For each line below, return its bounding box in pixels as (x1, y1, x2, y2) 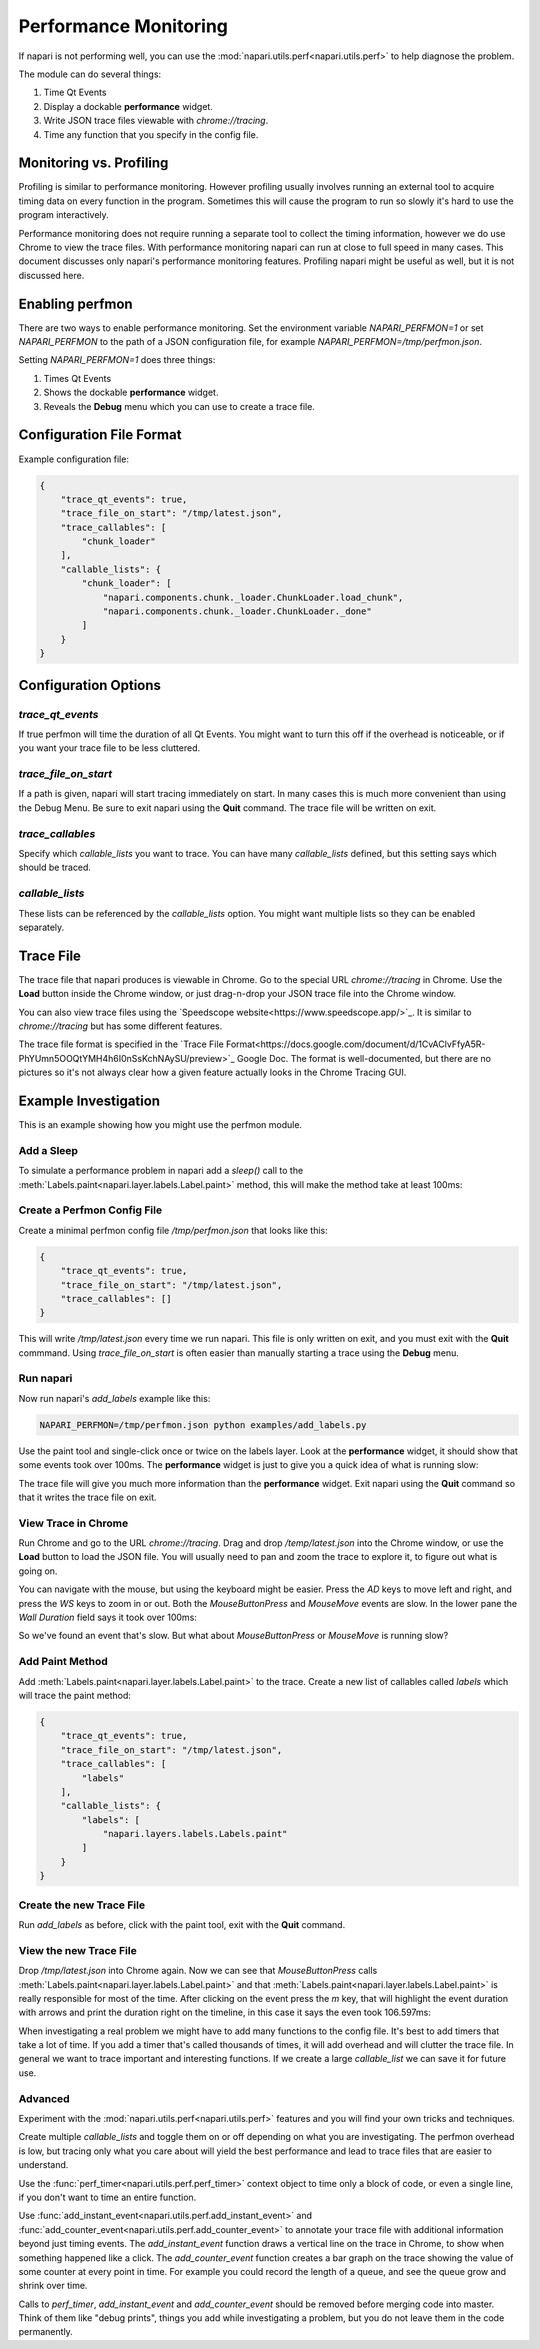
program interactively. (18, 209, 109, 221)
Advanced (18, 2091, 70, 2105)
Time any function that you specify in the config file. (43, 128, 259, 140)
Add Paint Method (18, 1655, 109, 1669)
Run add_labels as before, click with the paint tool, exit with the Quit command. (18, 1918, 346, 1930)
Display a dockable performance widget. (43, 100, 214, 112)
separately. (18, 921, 65, 933)
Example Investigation (18, 1092, 160, 1109)
